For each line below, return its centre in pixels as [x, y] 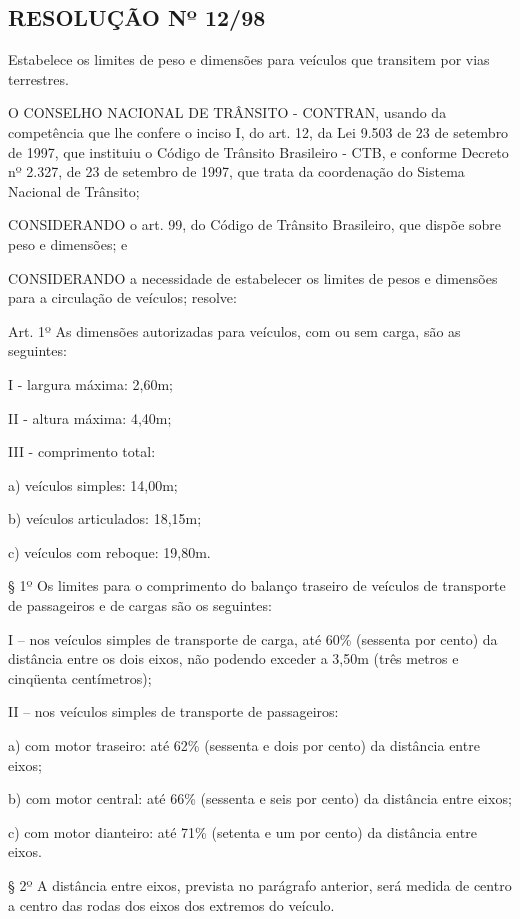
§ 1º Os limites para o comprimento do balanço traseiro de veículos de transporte [257, 585]
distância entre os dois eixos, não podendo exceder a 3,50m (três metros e [233, 658]
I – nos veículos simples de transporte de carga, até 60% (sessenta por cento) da [253, 638]
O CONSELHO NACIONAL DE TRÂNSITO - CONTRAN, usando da [227, 112]
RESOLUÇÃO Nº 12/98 [137, 17]
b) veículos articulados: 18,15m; [105, 518]
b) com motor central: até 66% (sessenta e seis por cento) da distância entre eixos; [260, 798]
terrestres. [38, 78]
